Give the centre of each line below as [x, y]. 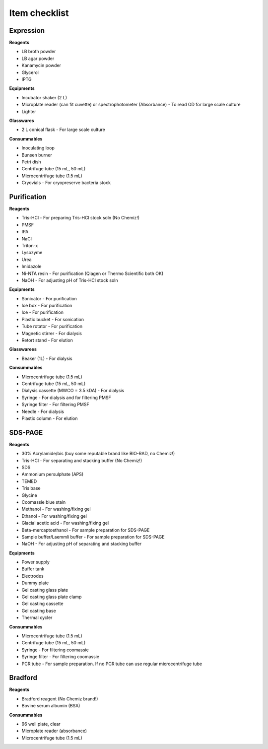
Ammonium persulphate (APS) [53, 475]
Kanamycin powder [41, 66]
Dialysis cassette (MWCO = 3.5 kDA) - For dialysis [73, 391]
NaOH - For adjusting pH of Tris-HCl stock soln [70, 280]
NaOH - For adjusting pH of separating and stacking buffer [81, 544]
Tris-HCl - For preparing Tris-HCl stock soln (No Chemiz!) [81, 218]
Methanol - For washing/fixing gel [56, 509]
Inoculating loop [38, 148]
